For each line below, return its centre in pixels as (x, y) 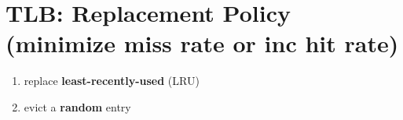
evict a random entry (77, 106)
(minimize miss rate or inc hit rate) (202, 43)
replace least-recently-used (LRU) (112, 81)
